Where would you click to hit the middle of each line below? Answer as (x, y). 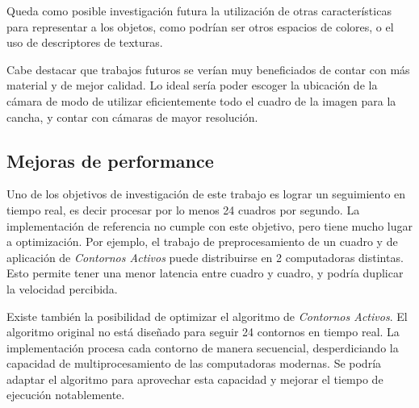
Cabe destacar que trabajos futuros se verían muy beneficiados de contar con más (208, 69)
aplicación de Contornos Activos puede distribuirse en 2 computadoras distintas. (205, 257)
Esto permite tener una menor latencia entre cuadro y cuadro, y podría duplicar (205, 273)
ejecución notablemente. (66, 395)
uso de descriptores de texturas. (85, 42)
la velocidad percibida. (62, 288)
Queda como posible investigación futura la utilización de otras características (199, 10)
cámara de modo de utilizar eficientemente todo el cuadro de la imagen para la (201, 100)
